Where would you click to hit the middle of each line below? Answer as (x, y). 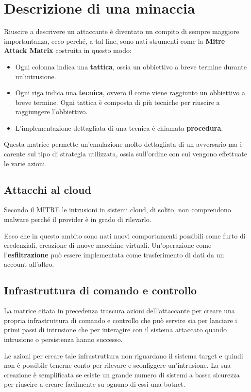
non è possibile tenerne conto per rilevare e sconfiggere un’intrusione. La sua (117, 365)
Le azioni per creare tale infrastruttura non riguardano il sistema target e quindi (124, 355)
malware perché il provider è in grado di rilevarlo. (78, 219)
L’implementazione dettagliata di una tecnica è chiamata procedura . (119, 128)
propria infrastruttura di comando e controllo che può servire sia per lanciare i (121, 320)
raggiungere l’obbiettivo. (51, 111)
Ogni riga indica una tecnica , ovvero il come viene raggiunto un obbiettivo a (130, 93)
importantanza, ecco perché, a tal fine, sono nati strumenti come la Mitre (115, 41)
